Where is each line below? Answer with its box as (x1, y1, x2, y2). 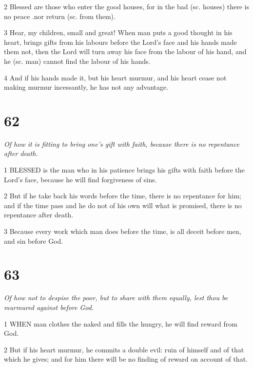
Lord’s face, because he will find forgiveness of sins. (4, 174, 157, 184)
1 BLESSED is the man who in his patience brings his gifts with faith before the (4, 165, 245, 175)
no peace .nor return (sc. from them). (4, 11, 116, 21)
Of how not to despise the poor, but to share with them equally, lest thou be (4, 292, 228, 303)
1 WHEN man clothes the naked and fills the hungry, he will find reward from (4, 318, 237, 328)
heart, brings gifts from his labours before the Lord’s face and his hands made (4, 37, 237, 47)
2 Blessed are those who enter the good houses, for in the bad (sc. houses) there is (4, 1, 250, 11)
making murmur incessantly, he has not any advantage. (4, 82, 169, 92)
